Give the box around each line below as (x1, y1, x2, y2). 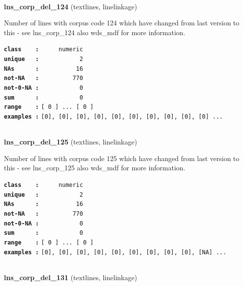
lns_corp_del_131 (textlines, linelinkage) (4, 272, 137, 282)
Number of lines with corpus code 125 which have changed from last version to (4, 153, 240, 163)
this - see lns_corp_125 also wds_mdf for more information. (4, 163, 185, 173)
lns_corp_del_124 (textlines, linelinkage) (4, 1, 137, 11)
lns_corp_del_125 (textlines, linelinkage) (4, 137, 137, 147)
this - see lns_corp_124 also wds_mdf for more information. (4, 27, 185, 37)
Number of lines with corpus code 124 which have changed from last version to (4, 18, 240, 28)
